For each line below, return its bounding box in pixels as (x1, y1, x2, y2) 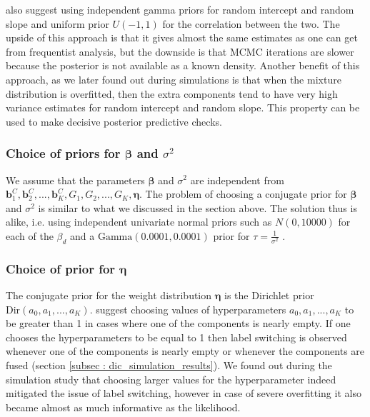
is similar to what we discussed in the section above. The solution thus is (38, 200, 357, 215)
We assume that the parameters (6, 172, 145, 187)
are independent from (190, 172, 284, 187)
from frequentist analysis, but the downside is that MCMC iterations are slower (6, 44, 354, 59)
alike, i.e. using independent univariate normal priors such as (6, 214, 272, 229)
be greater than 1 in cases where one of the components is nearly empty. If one (6, 316, 351, 331)
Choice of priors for (6, 144, 121, 162)
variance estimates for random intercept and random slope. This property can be (6, 100, 360, 115)
